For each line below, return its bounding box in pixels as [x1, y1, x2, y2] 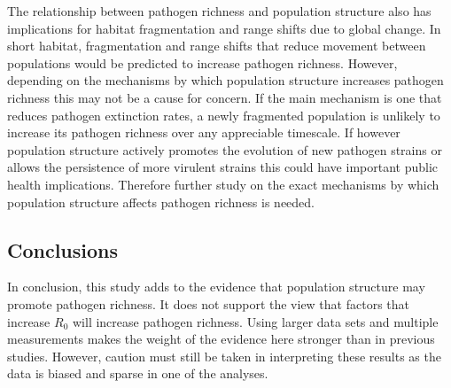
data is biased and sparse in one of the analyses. [7, 364, 268, 383]
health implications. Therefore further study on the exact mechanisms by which [7, 175, 439, 193]
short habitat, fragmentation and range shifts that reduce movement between [7, 36, 426, 55]
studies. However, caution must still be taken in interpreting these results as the [7, 346, 441, 365]
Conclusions [7, 236, 119, 263]
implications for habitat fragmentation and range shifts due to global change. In [7, 19, 441, 37]
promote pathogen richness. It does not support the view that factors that [7, 294, 409, 313]
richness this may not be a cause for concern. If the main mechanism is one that [7, 88, 442, 106]
